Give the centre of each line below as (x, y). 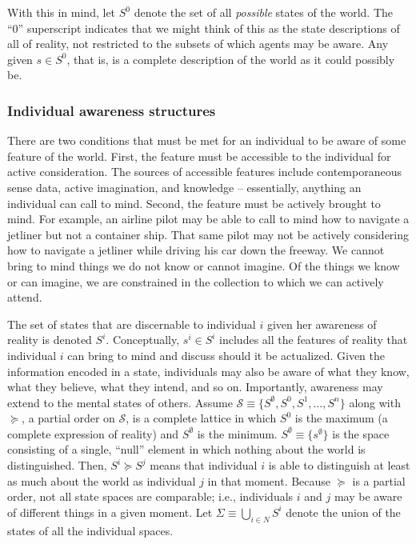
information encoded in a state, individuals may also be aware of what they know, (208, 371)
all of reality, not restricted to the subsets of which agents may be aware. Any (198, 44)
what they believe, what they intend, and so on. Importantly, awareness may (195, 387)
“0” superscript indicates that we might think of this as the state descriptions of (204, 28)
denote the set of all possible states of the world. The (263, 12)
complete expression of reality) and (93, 433)
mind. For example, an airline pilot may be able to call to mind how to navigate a (208, 219)
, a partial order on (68, 418)
